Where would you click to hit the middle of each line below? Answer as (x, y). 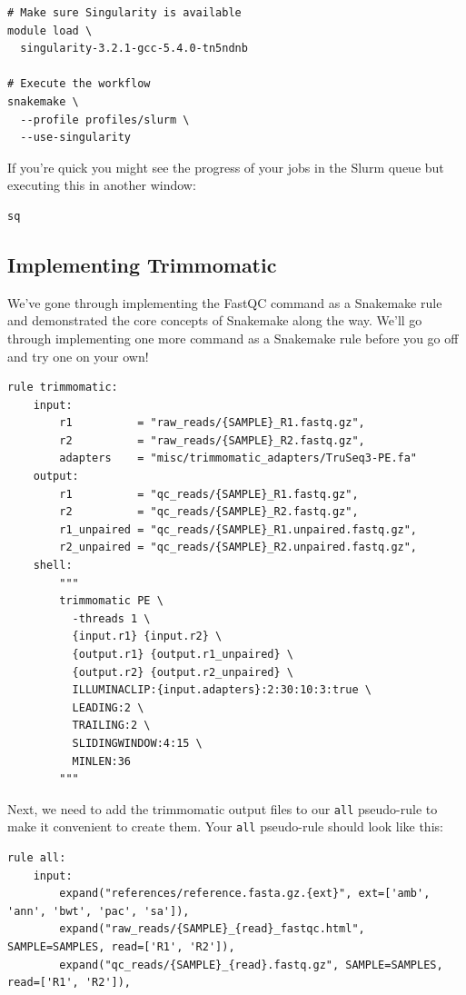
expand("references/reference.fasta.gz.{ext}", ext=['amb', (245, 894)
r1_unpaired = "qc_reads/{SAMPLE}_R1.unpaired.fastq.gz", (238, 529)
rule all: (37, 858)
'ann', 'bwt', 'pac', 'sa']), (99, 911)
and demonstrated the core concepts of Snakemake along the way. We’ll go (215, 320)
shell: (53, 566)
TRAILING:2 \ (111, 726)
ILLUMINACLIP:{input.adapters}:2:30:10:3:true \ (222, 690)
